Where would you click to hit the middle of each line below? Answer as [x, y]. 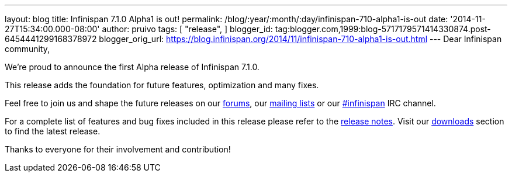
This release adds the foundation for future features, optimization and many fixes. [162, 85]
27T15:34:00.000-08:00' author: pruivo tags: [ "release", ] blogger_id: [139, 29]
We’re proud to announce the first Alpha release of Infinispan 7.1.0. [132, 67]
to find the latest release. [53, 131]
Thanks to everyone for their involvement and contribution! [118, 149]
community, [27, 49]
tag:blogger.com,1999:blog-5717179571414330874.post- [383, 29]
